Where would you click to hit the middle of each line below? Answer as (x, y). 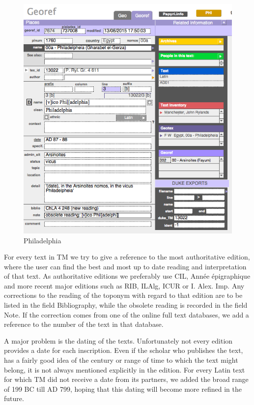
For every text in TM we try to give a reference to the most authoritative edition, (127, 257)
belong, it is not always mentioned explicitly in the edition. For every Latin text (125, 369)
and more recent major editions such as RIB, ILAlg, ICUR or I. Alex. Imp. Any (124, 285)
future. (14, 398)
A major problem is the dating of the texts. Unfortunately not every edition (118, 340)
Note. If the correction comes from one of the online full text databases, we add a (127, 314)
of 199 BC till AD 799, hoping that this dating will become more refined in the (123, 389)
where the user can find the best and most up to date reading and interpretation (125, 266)
